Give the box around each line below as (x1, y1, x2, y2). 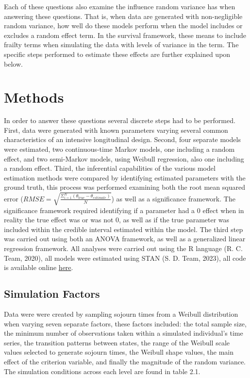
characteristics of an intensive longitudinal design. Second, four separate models (4, 134, 241, 144)
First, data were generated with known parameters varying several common (4, 125, 228, 135)
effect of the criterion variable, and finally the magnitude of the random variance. (4, 356, 246, 366)
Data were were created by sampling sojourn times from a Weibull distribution (4, 308, 238, 319)
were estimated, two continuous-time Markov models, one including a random (4, 144, 235, 154)
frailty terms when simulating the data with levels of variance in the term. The (4, 39, 239, 50)
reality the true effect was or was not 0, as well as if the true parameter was (4, 215, 230, 225)
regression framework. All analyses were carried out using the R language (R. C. (4, 243, 243, 253)
